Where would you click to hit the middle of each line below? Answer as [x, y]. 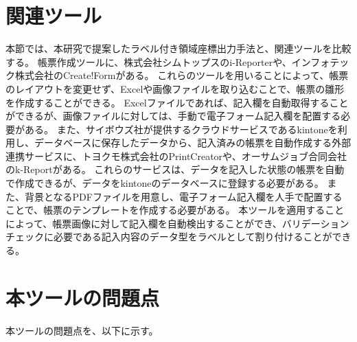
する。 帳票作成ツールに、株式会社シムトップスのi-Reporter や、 [149, 61]
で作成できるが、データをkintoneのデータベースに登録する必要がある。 [165, 183]
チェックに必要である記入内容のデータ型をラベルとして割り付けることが [169, 237]
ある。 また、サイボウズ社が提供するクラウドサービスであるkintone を [181, 129]
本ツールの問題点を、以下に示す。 [82, 330]
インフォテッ [320, 61]
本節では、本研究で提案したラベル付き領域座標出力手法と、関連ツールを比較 [178, 48]
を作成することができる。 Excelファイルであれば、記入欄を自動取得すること [177, 102]
